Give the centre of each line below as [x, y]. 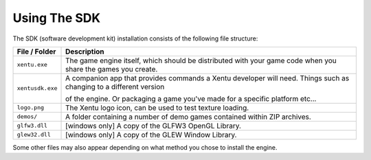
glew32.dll [34, 135]
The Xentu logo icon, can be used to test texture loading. [157, 108]
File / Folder [36, 52]
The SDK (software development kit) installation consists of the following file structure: [135, 38]
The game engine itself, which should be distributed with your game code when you [201, 60]
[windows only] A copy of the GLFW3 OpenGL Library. [154, 126]
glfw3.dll [32, 126]
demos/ [27, 117]
